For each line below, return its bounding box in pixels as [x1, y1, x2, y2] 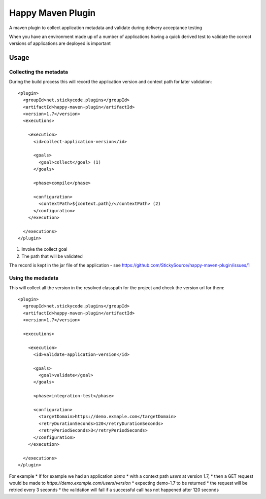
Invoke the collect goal [21, 246, 67, 252]
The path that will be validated [21, 253, 83, 259]
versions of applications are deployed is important [9, 40, 111, 46]
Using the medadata [9, 274, 59, 281]
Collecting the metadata [9, 69, 68, 76]
